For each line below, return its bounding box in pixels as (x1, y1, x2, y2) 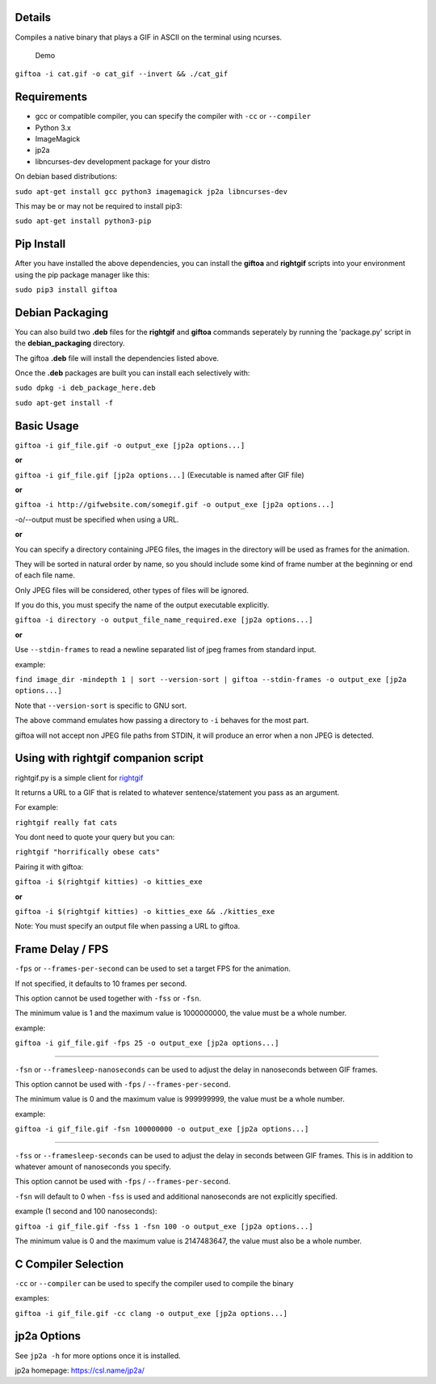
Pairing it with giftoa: (15, 861, 84, 871)
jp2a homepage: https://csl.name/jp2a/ (15, 1365, 145, 1375)
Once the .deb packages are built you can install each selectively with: (15, 368, 250, 378)
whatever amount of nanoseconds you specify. (15, 1162, 172, 1171)
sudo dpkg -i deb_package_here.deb (15, 383, 157, 392)
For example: (15, 802, 59, 812)
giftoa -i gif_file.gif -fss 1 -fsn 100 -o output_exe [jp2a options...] (15, 1221, 314, 1231)
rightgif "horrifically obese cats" (15, 848, 161, 857)
